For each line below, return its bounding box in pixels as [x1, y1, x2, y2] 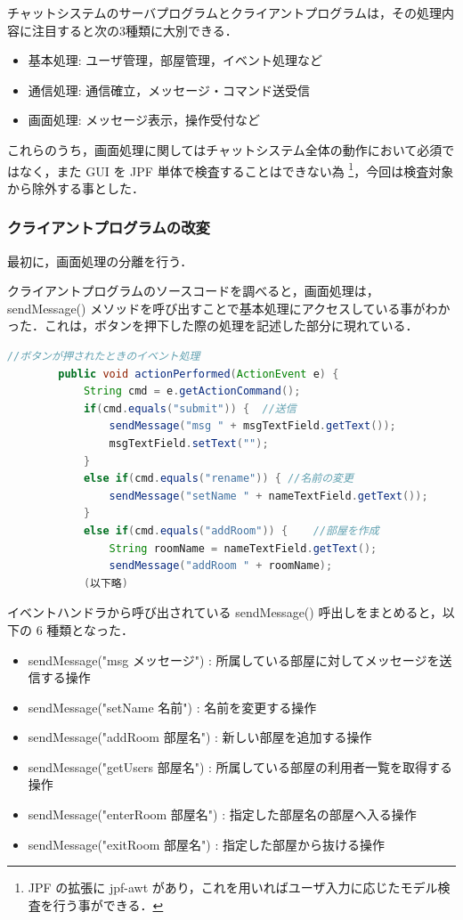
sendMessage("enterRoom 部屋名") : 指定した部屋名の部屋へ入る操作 [28, 805, 417, 824]
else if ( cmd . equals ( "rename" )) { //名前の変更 [83, 472, 353, 485]
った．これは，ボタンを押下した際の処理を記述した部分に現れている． [7, 316, 418, 335]
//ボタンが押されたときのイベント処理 [7, 350, 200, 362]
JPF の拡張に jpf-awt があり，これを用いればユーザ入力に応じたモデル [28, 878, 438, 897]
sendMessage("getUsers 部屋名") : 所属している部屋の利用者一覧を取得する [28, 757, 453, 776]
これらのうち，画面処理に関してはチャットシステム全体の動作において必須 [7, 140, 443, 159]
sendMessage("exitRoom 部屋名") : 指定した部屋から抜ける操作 [28, 835, 385, 853]
